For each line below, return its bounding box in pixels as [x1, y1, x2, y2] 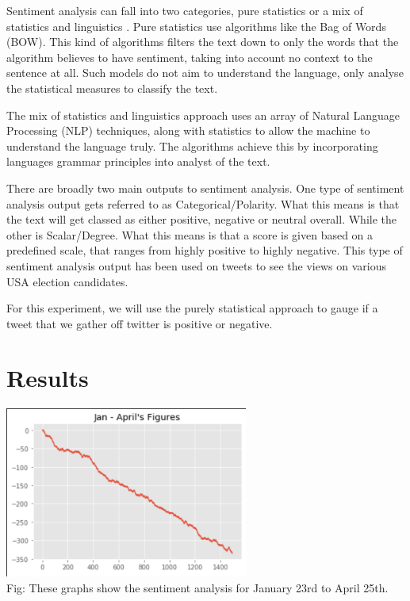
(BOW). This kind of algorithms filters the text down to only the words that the [6, 33, 399, 50]
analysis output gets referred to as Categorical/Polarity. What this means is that [6, 195, 400, 212]
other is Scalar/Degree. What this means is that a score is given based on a [6, 226, 374, 243]
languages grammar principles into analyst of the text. [6, 153, 270, 170]
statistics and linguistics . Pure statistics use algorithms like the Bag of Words [6, 17, 386, 34]
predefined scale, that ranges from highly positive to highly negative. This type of [6, 242, 403, 258]
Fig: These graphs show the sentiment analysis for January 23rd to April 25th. [6, 579, 389, 595]
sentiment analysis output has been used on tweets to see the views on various [6, 257, 386, 274]
